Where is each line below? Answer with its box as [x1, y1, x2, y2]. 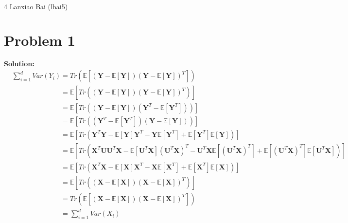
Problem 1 [4, 30, 75, 50]
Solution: [4, 58, 35, 68]
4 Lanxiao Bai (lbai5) [4, 1, 68, 11]
